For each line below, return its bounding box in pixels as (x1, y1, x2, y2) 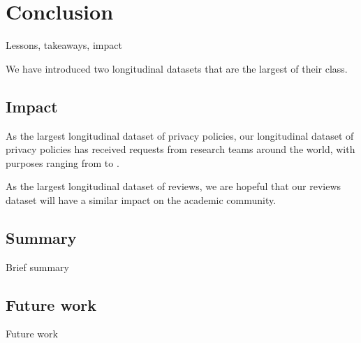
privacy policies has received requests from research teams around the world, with (6, 142, 355, 156)
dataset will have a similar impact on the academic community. (6, 192, 277, 207)
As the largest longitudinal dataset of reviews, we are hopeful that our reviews (6, 179, 341, 194)
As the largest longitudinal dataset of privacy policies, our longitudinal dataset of (6, 128, 354, 143)
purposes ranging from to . (6, 155, 119, 170)
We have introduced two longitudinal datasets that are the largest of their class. (6, 61, 348, 75)
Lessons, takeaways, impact (6, 38, 122, 52)
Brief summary (6, 259, 69, 274)
